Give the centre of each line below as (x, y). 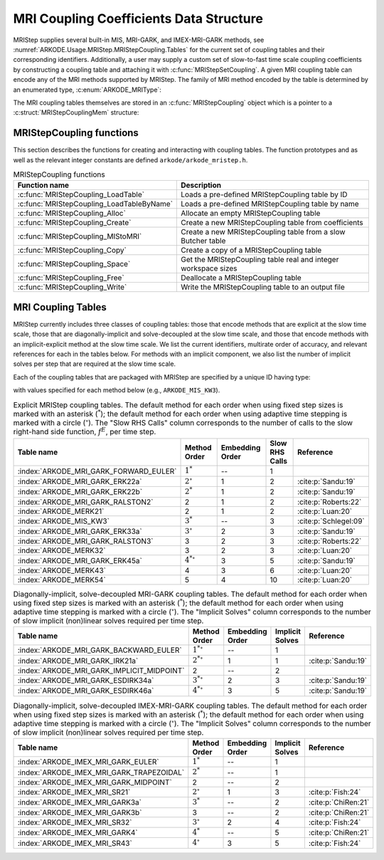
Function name (43, 185)
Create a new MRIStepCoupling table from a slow (263, 232)
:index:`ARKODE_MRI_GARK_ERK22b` (80, 492)
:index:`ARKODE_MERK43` (62, 570)
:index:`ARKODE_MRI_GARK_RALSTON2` (85, 502)
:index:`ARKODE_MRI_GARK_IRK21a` (78, 661)
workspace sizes (209, 268)
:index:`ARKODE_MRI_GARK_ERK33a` (80, 532)
